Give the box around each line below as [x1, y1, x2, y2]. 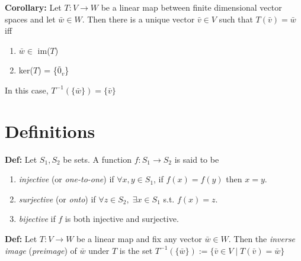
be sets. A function [63, 153, 132, 165]
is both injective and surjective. [65, 212, 179, 225]
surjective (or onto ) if [18, 192, 96, 205]
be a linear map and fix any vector [76, 233, 202, 245]
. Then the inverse [228, 233, 296, 245]
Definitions [5, 118, 95, 143]
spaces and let [5, 12, 56, 25]
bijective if [18, 212, 56, 225]
